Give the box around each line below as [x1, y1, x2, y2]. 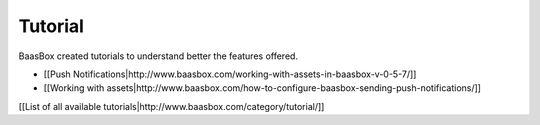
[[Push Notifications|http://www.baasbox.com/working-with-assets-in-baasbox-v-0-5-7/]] [43, 68, 417, 80]
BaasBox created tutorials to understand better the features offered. [18, 50, 299, 62]
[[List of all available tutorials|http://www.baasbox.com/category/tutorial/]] [18, 100, 325, 112]
